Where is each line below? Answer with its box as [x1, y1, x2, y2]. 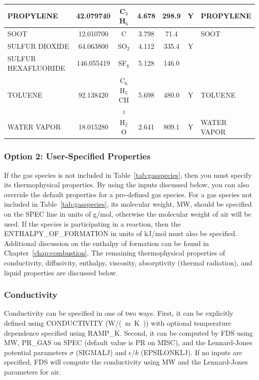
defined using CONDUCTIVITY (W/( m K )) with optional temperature [4, 317, 232, 328]
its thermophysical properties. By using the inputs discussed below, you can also [4, 179, 250, 190]
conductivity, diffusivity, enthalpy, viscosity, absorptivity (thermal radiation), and [4, 257, 253, 267]
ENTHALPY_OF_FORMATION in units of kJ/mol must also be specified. [4, 228, 237, 239]
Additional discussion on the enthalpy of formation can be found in [4, 238, 209, 248]
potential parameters [4, 347, 67, 357]
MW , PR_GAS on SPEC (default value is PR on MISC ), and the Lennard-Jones [4, 337, 253, 348]
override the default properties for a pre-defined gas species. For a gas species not [4, 189, 252, 199]
